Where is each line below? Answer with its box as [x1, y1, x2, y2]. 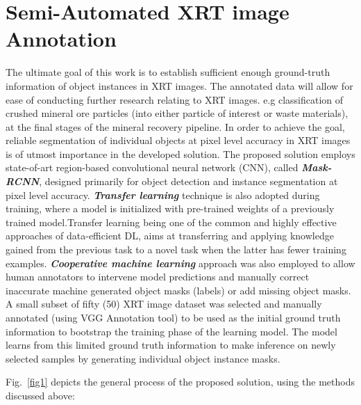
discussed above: [6, 388, 75, 402]
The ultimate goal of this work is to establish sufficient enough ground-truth [6, 65, 330, 79]
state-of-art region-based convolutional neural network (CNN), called [6, 160, 299, 175]
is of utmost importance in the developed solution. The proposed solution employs [6, 146, 355, 161]
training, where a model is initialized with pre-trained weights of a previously [6, 201, 335, 216]
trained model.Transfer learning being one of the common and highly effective [6, 214, 337, 229]
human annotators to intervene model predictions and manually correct [6, 269, 310, 284]
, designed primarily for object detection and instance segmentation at [39, 174, 338, 189]
